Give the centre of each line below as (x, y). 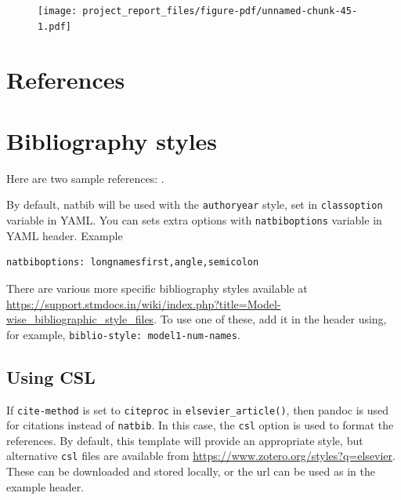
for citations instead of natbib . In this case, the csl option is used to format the (200, 425)
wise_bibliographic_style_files (80, 319)
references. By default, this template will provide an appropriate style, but (185, 440)
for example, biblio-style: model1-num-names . (123, 334)
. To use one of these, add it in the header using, (270, 319)
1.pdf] (54, 26)
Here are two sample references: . (85, 178)
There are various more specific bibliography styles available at (157, 288)
